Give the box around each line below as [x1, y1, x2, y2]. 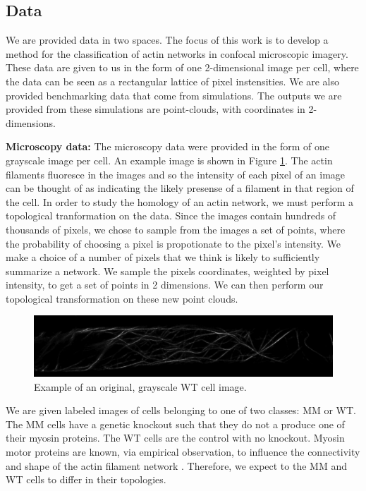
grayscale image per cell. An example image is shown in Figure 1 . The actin [6, 152, 333, 167]
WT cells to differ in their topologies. [6, 472, 166, 487]
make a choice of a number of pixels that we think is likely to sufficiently [6, 250, 320, 265]
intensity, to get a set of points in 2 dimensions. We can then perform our [6, 277, 324, 292]
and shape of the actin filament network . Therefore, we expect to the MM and [6, 458, 347, 473]
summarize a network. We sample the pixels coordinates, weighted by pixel [6, 263, 329, 278]
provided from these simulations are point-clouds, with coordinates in [6, 102, 305, 116]
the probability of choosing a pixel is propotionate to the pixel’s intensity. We [6, 236, 341, 250]
